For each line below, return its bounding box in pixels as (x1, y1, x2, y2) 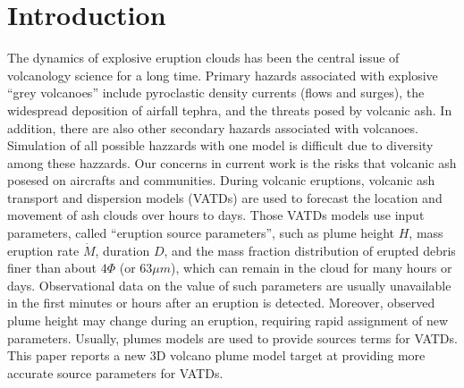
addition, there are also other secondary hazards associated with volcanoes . (7, 118, 418, 137)
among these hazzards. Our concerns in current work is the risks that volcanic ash (7, 153, 457, 172)
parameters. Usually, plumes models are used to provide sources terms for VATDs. (7, 328, 458, 347)
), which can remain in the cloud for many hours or (171, 258, 452, 277)
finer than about (7, 258, 97, 277)
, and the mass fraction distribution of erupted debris (164, 240, 456, 259)
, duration (95, 240, 150, 259)
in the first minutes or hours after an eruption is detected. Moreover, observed (7, 293, 435, 312)
